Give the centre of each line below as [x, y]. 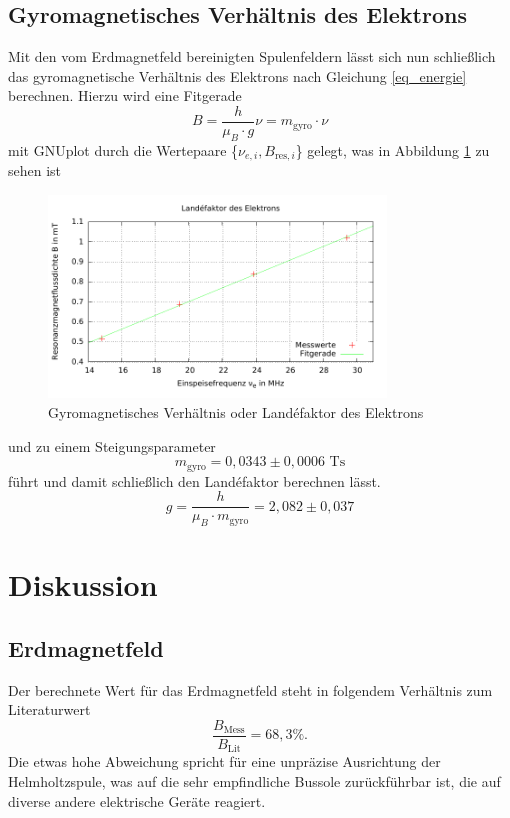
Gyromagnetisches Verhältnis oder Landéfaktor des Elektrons [236, 411]
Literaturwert [49, 709]
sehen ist [35, 170]
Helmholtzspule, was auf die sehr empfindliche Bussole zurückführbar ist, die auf [254, 780]
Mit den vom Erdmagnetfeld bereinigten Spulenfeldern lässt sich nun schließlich [252, 56]
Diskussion [83, 584]
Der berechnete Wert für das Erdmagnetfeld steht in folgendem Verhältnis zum [250, 689]
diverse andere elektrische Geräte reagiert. [137, 800]
